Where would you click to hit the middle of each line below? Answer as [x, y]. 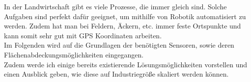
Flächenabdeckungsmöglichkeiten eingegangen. [74, 54]
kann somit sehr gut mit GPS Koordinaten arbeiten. [83, 35]
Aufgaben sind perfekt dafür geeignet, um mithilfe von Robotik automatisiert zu [125, 16]
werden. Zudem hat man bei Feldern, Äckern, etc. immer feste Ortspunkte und [123, 26]
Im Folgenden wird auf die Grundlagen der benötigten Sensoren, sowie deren [119, 45]
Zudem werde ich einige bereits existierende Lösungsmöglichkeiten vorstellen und [125, 64]
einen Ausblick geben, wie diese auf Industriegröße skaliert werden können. [116, 74]
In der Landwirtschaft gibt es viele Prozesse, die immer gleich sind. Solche [115, 6]
